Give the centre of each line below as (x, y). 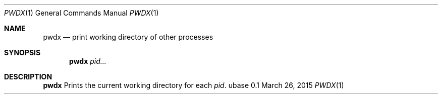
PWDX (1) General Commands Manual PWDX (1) (81, 13)
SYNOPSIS (22, 53)
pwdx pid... (88, 61)
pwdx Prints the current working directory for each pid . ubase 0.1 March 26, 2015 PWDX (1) (194, 85)
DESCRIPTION (28, 77)
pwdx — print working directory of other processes (128, 37)
